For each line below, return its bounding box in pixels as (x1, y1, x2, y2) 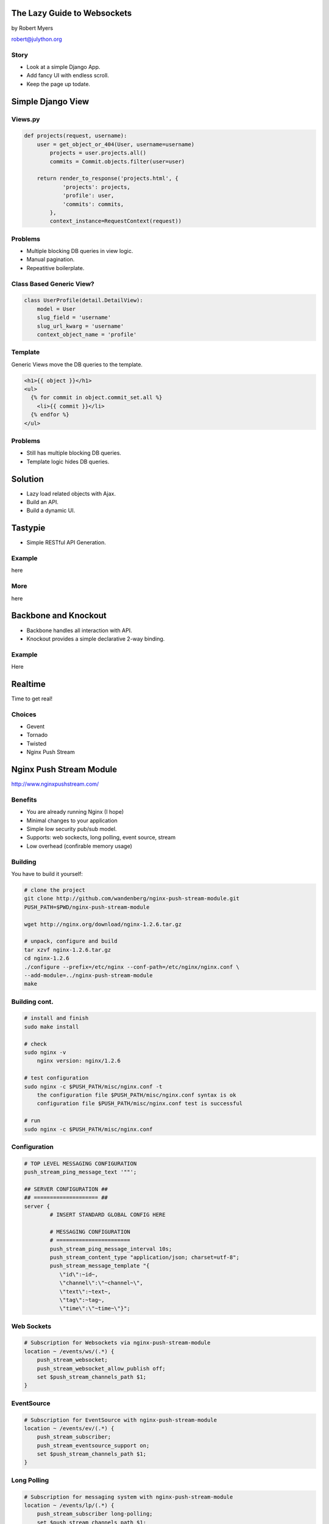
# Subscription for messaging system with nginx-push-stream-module (24, 1494, 233, 1500)
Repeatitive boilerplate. (26, 264, 85, 271)
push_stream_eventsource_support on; (37, 1442, 150, 1449)
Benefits (11, 796, 37, 804)
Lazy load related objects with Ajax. (26, 490, 116, 497)
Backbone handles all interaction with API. (26, 627, 132, 634)
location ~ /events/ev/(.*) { (24, 1425, 115, 1432)
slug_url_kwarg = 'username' (37, 322, 124, 329)
